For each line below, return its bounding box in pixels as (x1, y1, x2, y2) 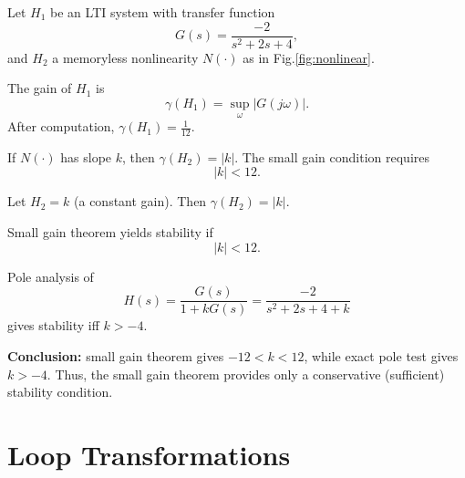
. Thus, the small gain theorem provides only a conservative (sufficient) (46, 364, 445, 383)
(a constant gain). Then (74, 192, 207, 211)
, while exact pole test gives (304, 346, 459, 365)
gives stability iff (7, 316, 99, 335)
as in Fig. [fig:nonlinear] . (243, 47, 375, 67)
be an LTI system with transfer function (50, 3, 275, 21)
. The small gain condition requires (234, 147, 430, 166)
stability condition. (7, 382, 113, 401)
